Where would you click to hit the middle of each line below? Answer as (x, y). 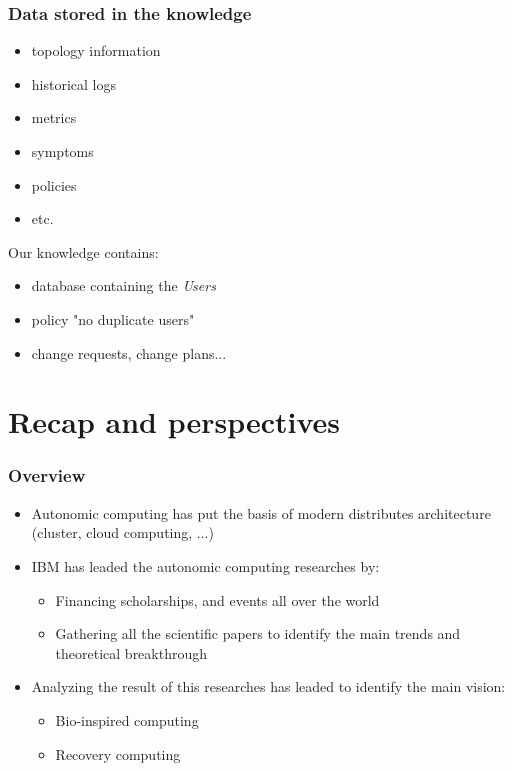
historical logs (73, 83)
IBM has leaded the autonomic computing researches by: (205, 565)
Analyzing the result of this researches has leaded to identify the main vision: (268, 686)
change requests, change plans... (129, 352)
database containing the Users (123, 285)
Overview (47, 475)
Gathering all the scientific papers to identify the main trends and (258, 633)
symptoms (62, 151)
